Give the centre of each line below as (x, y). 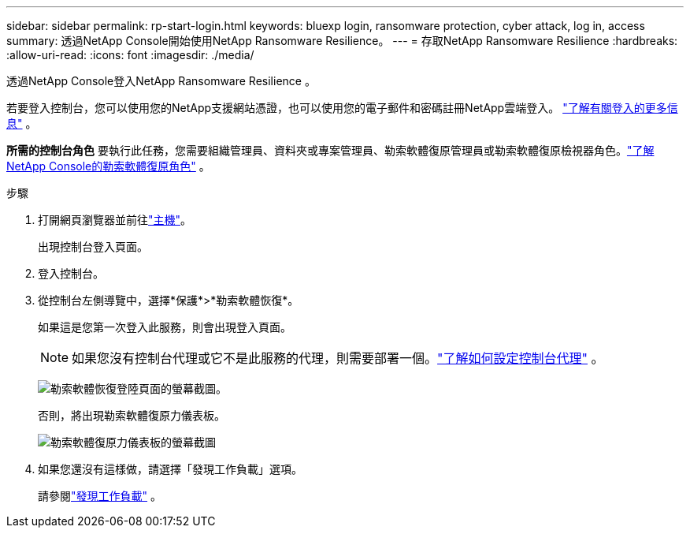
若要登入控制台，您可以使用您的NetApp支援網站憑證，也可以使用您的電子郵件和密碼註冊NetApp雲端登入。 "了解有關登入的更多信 (342, 108)
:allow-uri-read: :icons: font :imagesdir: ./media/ (130, 55)
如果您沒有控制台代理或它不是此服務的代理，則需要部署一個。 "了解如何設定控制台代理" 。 (338, 358)
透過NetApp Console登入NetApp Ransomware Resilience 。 (161, 81)
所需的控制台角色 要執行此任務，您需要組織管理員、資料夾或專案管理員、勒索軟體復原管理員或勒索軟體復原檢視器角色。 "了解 (330, 150)
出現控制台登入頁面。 (93, 246)
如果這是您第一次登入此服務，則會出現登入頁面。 (165, 327)
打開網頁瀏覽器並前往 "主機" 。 (115, 220)
